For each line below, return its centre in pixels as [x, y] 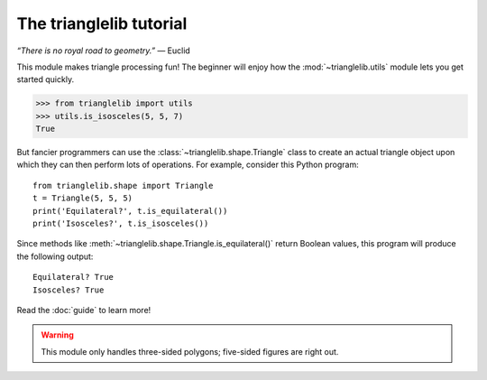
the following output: [55, 256]
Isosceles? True [69, 290]
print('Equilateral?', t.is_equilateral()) [130, 211]
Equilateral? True [74, 277]
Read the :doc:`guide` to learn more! [84, 310]
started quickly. [46, 79]
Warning [57, 335]
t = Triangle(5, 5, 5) [83, 198]
